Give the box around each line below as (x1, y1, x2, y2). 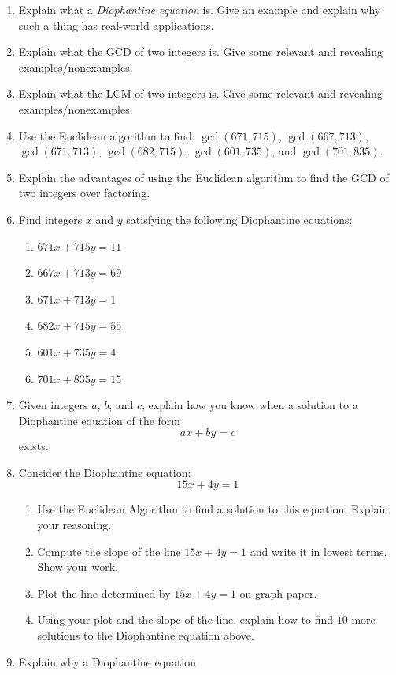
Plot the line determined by (37, 584, 171, 601)
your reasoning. (37, 517, 112, 533)
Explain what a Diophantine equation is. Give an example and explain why (18, 2, 381, 17)
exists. (18, 438, 49, 454)
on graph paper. (239, 584, 317, 601)
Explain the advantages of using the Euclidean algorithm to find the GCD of (18, 169, 389, 185)
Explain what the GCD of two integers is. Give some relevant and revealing (18, 43, 383, 60)
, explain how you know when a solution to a (142, 397, 358, 413)
